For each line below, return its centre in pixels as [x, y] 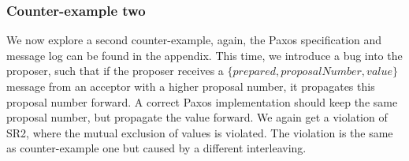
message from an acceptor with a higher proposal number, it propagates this [191, 86]
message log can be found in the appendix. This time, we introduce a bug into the [204, 55]
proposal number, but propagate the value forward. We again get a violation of [197, 117]
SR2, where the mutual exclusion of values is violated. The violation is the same [200, 132]
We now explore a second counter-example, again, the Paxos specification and [194, 40]
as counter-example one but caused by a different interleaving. [156, 148]
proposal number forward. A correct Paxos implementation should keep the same [202, 101]
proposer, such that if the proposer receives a [115, 71]
